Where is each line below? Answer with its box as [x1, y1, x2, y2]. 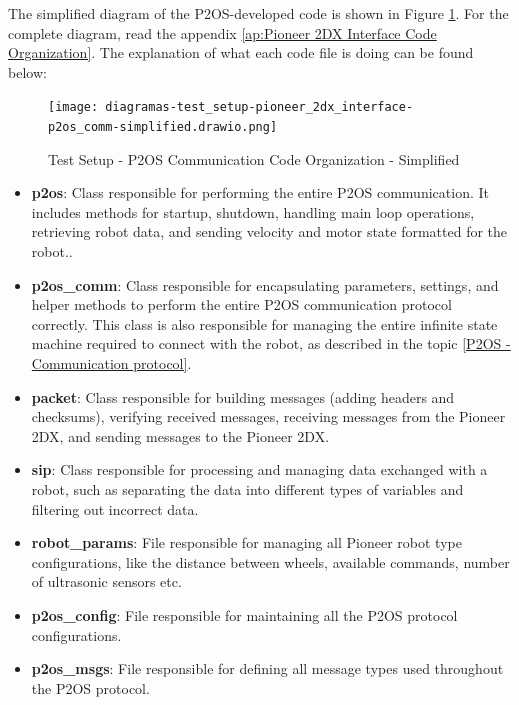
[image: [48, 100, 99, 115]
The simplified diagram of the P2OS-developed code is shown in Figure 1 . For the [8, 3, 509, 23]
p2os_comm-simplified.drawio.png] [48, 120, 278, 135]
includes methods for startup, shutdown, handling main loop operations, [31, 201, 475, 222]
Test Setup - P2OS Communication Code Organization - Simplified [48, 148, 460, 169]
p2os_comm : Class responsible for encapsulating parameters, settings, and [31, 274, 499, 295]
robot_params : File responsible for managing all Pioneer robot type [31, 532, 462, 553]
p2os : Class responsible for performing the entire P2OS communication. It [31, 182, 489, 203]
